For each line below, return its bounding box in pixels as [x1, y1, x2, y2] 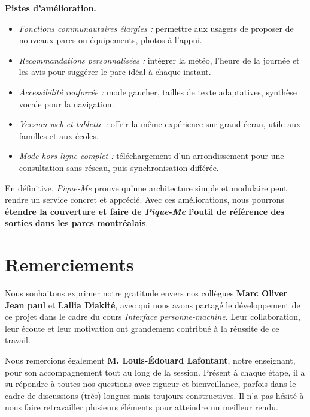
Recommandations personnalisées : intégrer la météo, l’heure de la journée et [19, 53, 300, 66]
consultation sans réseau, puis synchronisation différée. [19, 161, 219, 173]
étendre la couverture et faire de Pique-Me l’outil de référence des [5, 205, 285, 217]
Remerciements [5, 252, 134, 277]
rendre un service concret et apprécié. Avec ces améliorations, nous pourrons [5, 193, 284, 206]
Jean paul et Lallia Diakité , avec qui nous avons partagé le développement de [5, 298, 300, 311]
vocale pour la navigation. [19, 97, 114, 110]
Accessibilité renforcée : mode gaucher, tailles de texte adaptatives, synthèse [19, 85, 297, 98]
